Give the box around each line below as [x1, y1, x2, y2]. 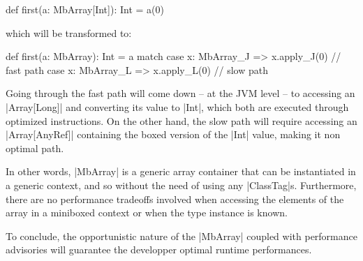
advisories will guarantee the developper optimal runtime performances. [6, 242, 312, 257]
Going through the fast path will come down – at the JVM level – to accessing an [6, 86, 355, 100]
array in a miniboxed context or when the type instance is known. [6, 205, 288, 220]
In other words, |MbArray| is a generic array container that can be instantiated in [6, 164, 356, 179]
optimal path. [6, 140, 64, 155]
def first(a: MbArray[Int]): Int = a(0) [6, 2, 164, 16]
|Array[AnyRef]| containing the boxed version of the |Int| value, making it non [6, 127, 341, 142]
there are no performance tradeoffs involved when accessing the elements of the [6, 191, 344, 206]
